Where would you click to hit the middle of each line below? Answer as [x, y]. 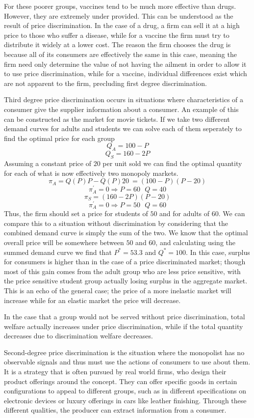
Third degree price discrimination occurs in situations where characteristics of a [124, 99]
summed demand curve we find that [58, 252]
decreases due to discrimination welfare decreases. [78, 336]
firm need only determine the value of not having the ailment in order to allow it [125, 64]
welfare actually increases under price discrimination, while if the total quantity [124, 326]
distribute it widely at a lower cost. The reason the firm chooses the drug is [117, 44]
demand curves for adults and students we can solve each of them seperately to [123, 128]
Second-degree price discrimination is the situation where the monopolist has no [124, 352]
